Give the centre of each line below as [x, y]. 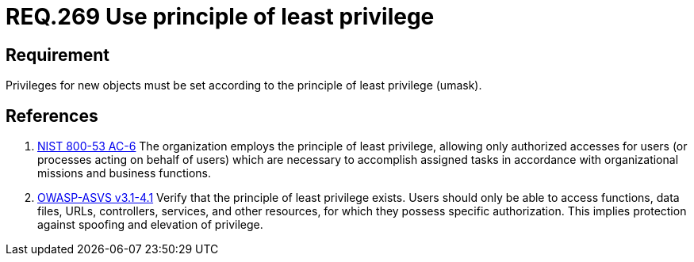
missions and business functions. [125, 173]
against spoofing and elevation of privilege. [150, 225]
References [52, 116]
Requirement [58, 55]
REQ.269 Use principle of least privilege [220, 17]
